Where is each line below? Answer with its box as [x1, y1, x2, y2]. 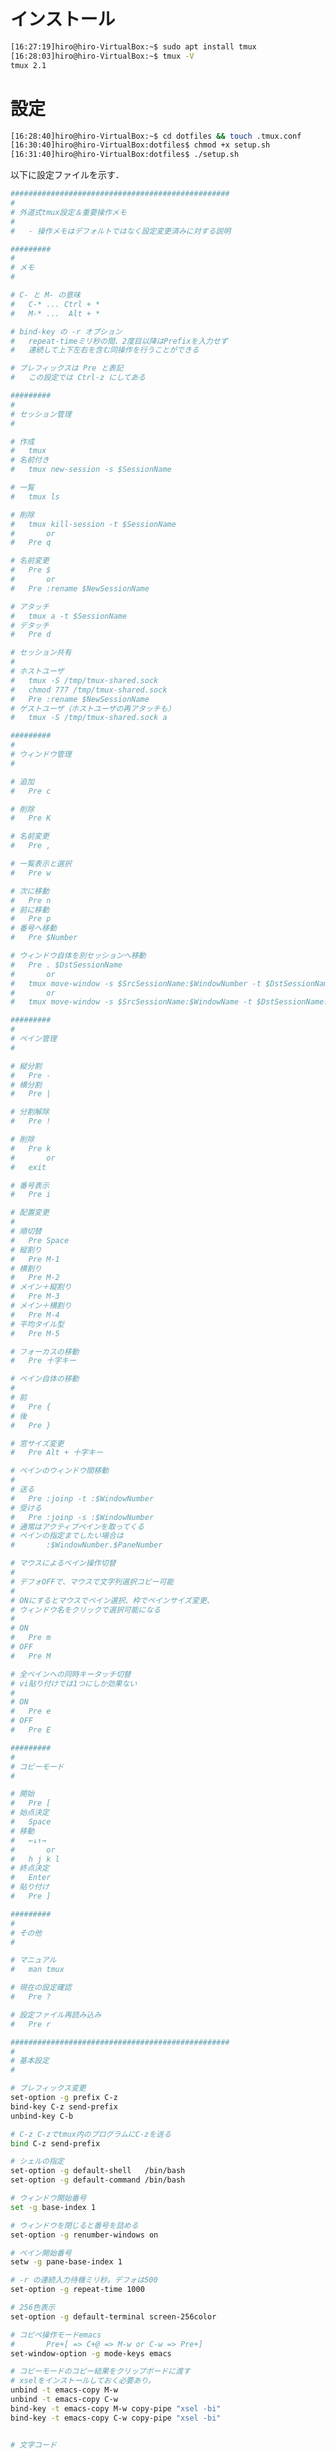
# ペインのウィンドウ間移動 [10, 1466, 110, 1476]
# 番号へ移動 [10, 923, 57, 934]
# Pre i [10, 1190, 52, 1200]
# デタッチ [10, 620, 50, 630]
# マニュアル [10, 1955, 57, 1965]
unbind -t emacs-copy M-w [10, 2385, 118, 2395]
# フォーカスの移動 [10, 1346, 80, 1357]
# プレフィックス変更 [10, 2083, 87, 2094]
